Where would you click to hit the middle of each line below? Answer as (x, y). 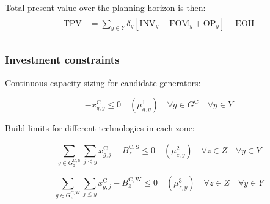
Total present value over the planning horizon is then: (105, 7)
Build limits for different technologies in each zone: (100, 128)
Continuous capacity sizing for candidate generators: (103, 82)
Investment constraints (62, 60)
